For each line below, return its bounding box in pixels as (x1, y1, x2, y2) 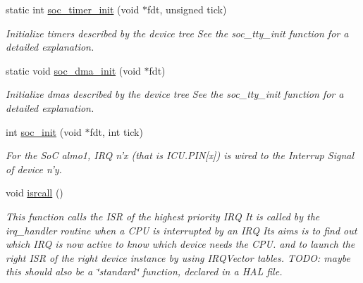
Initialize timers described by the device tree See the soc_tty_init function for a (6, 25, 349, 40)
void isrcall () (6, 185, 63, 200)
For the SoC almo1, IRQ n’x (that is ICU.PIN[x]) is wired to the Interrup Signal (6, 148, 354, 163)
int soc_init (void (6, 124, 82, 139)
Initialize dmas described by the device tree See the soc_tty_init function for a (6, 87, 344, 101)
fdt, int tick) (90, 124, 143, 139)
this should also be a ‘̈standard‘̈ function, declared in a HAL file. (6, 264, 283, 279)
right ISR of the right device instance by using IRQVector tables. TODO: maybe (6, 250, 350, 265)
